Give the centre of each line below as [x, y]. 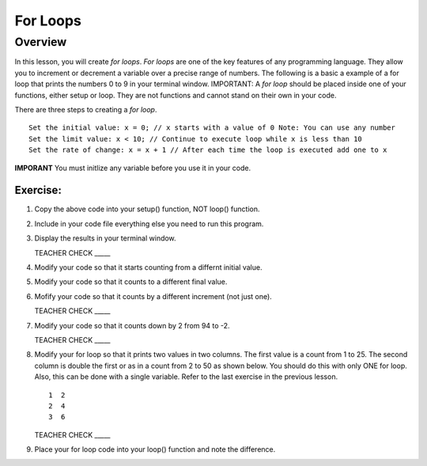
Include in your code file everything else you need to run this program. [149, 224]
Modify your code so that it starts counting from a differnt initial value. [148, 267]
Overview [41, 42]
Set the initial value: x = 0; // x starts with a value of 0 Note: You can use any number [212, 128]
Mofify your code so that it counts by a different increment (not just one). [153, 296]
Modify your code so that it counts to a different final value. [131, 282]
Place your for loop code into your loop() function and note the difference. [155, 449]
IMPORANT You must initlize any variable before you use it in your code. [133, 168]
